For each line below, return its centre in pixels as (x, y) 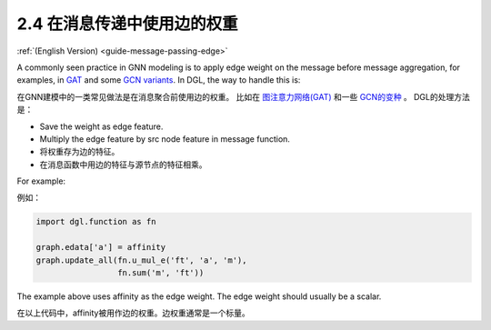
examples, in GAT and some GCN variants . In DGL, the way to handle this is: (159, 80)
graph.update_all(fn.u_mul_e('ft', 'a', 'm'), (141, 260)
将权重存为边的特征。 (80, 152)
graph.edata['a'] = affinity (101, 247)
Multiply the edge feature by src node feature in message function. (165, 139)
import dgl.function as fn (96, 222)
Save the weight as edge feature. (101, 126)
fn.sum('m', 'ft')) (160, 273)
